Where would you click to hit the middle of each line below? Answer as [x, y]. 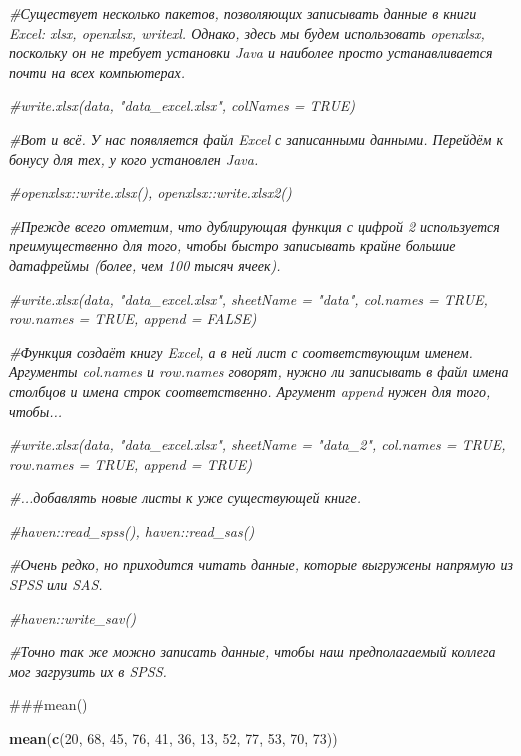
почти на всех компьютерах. [97, 71]
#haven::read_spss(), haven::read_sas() [132, 530]
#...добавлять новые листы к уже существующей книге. [185, 497]
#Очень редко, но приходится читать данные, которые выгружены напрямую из [261, 564]
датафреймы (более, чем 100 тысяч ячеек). [145, 264]
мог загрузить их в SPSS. [88, 670]
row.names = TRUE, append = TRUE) [130, 463]
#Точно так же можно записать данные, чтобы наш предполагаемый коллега [252, 651]
